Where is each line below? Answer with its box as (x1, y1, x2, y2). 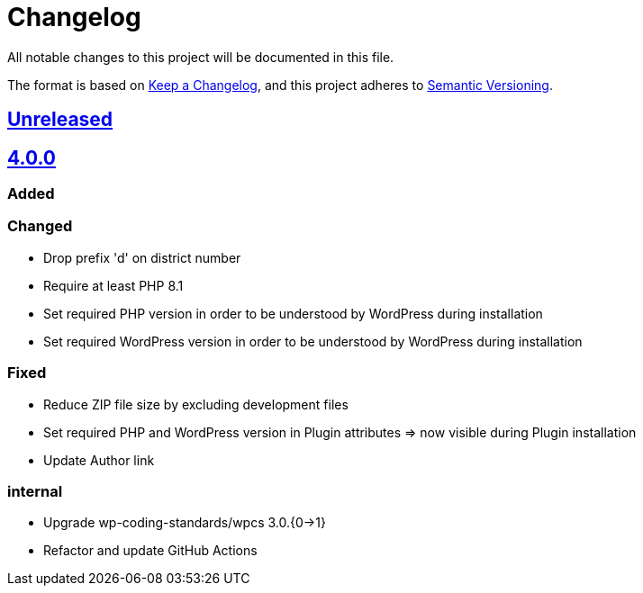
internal (7, 481, 63, 500)
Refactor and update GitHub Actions (43, 543, 258, 559)
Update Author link (43, 452, 155, 468)
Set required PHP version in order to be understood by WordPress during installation (43, 305, 543, 321)
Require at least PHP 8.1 (43, 277, 184, 293)
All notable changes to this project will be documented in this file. (7, 49, 394, 65)
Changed (7, 217, 73, 236)
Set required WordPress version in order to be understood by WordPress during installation (43, 333, 583, 349)
